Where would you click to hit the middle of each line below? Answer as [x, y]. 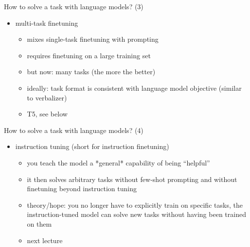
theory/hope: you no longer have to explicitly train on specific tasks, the [135, 205]
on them [39, 223]
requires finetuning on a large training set [89, 55]
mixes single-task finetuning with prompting [93, 39]
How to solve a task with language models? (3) [74, 6]
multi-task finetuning [47, 23]
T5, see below [47, 114]
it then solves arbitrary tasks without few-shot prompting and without [132, 179]
